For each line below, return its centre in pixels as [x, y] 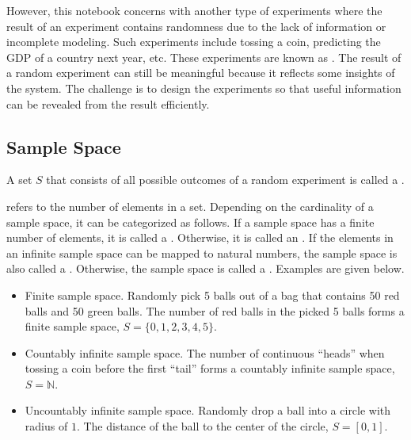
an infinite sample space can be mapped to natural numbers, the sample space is [202, 253]
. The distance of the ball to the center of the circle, [202, 426]
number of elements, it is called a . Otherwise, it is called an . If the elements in [200, 237]
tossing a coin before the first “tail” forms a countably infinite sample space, [210, 368]
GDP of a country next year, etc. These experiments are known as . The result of [204, 57]
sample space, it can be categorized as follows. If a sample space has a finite [190, 222]
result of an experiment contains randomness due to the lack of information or [196, 26]
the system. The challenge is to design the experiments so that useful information [204, 88]
